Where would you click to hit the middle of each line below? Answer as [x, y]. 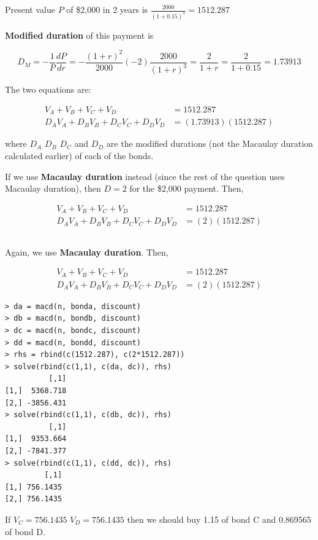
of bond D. [25, 531]
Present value [30, 9]
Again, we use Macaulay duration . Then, [87, 252]
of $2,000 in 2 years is [107, 9]
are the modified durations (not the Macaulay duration [210, 143]
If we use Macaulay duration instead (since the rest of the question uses [145, 176]
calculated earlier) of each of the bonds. [79, 156]
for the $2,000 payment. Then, [187, 188]
